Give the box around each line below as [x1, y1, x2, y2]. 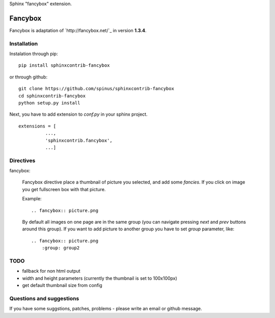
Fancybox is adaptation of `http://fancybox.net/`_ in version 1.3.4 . [9, 27, 147, 33]
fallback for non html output [22, 268, 81, 274]
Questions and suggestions [9, 295, 79, 302]
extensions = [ [18, 123, 57, 129]
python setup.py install [18, 100, 80, 105]
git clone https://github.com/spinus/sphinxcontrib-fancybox [18, 86, 174, 92]
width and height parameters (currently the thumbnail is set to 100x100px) [22, 275, 178, 281]
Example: [22, 196, 42, 202]
